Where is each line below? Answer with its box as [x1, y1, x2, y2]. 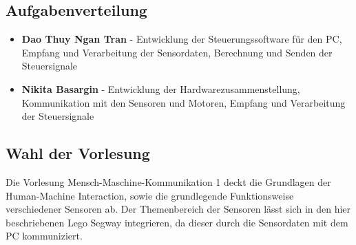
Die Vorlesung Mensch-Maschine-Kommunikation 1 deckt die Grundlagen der [6, 174, 331, 189]
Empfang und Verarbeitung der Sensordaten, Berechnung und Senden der [21, 45, 333, 59]
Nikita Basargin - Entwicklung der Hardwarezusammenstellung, [21, 81, 300, 96]
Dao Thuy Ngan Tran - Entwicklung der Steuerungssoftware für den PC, [21, 32, 342, 46]
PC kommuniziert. [6, 228, 83, 243]
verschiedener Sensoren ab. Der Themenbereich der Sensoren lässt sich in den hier [6, 202, 351, 216]
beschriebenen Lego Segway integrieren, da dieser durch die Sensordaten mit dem [6, 215, 348, 229]
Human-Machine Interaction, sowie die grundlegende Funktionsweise [6, 188, 294, 202]
